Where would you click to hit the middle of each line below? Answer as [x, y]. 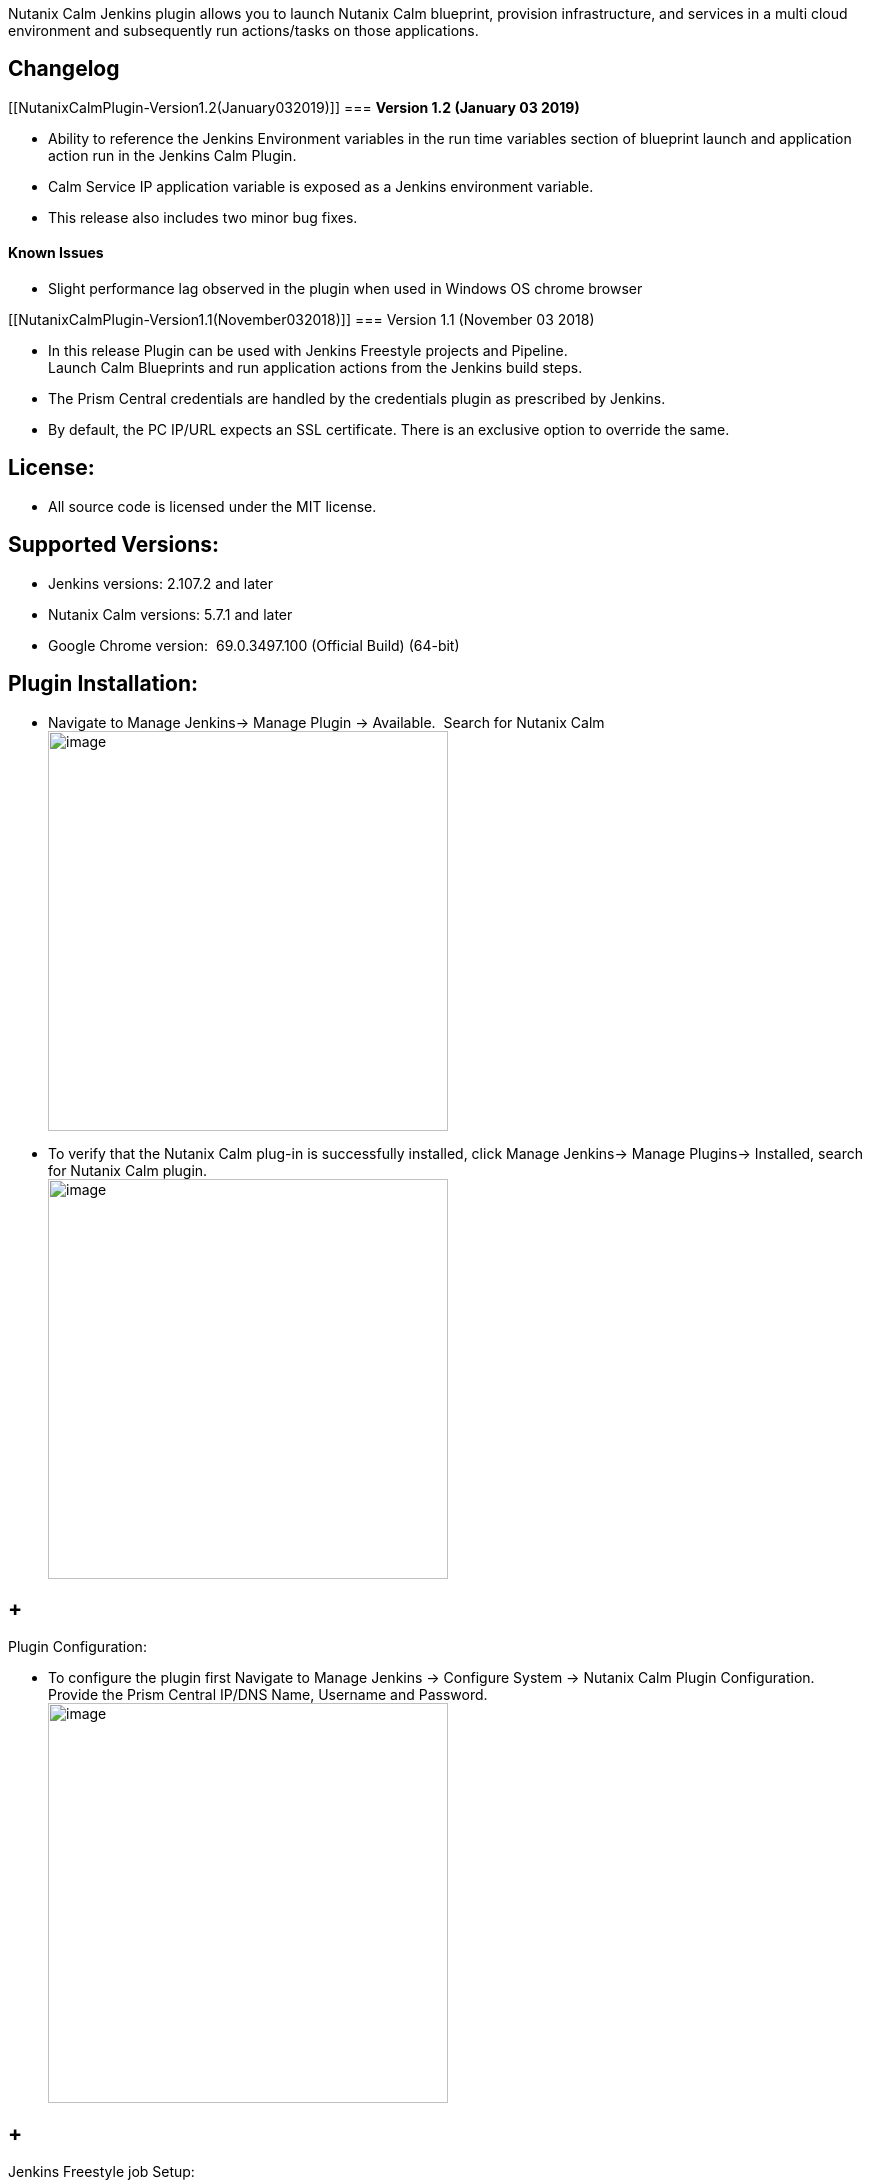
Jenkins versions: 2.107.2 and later [160, 583]
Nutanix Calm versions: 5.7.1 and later [170, 614]
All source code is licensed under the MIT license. [212, 506]
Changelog [64, 69]
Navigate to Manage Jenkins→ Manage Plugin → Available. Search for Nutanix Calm [326, 722]
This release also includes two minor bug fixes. [203, 217]
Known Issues [56, 253]
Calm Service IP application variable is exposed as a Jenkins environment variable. [321, 186]
